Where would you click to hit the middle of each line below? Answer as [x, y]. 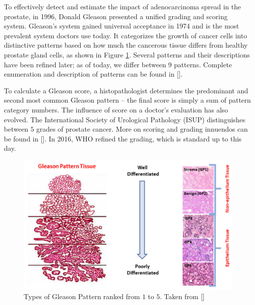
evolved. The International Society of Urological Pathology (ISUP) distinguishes [125, 119]
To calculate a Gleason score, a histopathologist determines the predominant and [126, 90]
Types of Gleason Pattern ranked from [82, 296]
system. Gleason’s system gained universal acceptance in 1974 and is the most [122, 26]
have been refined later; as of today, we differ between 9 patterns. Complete [118, 64]
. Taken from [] [182, 296]
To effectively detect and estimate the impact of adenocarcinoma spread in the [123, 6]
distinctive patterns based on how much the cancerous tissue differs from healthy [126, 45]
